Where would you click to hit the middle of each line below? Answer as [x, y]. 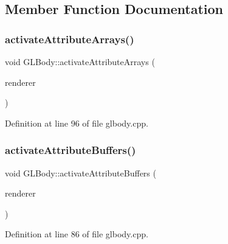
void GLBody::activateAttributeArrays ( [80, 61]
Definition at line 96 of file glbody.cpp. [77, 123]
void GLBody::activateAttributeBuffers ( [81, 173]
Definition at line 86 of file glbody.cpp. [77, 234]
